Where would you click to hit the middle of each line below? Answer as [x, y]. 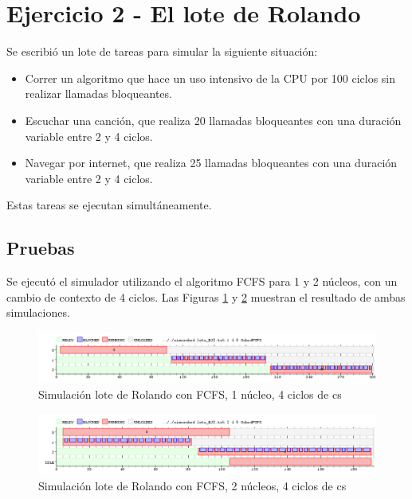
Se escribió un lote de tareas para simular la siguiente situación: [162, 51]
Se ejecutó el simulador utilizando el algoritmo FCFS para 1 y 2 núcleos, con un [202, 281]
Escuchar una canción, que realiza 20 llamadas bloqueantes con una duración [213, 120]
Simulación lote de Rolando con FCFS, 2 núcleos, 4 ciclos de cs [192, 486]
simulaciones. [38, 312]
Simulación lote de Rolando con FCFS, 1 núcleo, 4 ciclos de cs [190, 394]
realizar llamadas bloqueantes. [98, 94]
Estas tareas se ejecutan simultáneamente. [109, 205]
